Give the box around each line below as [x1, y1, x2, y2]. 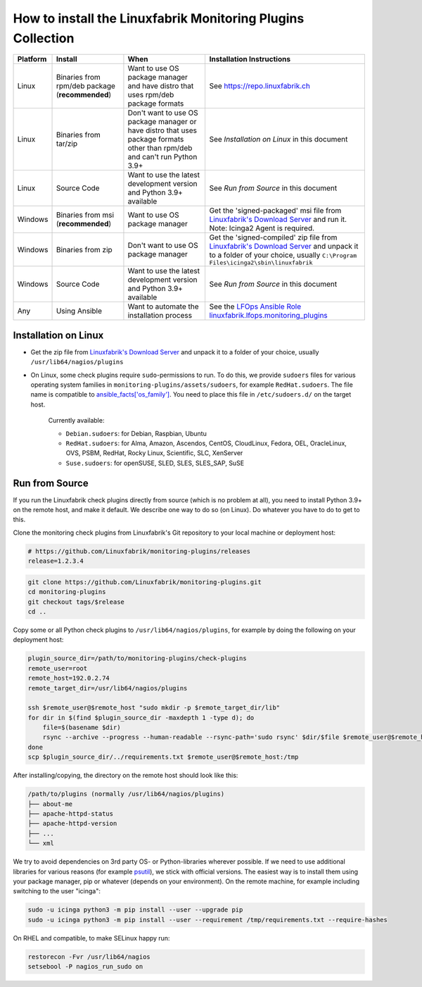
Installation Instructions [209, 54, 291, 64]
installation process [127, 311, 193, 321]
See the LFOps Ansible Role [209, 302, 302, 311]
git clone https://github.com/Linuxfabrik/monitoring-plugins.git [27, 578, 262, 586]
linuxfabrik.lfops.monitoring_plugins [209, 311, 328, 321]
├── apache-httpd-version [27, 819, 117, 828]
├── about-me [27, 800, 73, 808]
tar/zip [56, 139, 77, 149]
